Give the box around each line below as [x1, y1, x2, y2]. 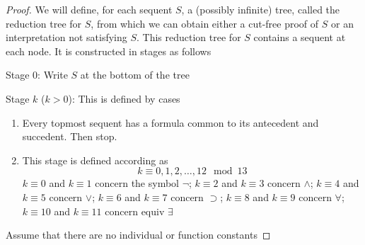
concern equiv [105, 203, 165, 218]
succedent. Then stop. [22, 129, 117, 144]
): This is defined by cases [68, 91, 180, 106]
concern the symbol [95, 176, 179, 190]
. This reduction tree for [137, 30, 241, 45]
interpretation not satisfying [6, 30, 127, 45]
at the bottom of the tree [80, 67, 190, 82]
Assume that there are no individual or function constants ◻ [6, 227, 271, 242]
